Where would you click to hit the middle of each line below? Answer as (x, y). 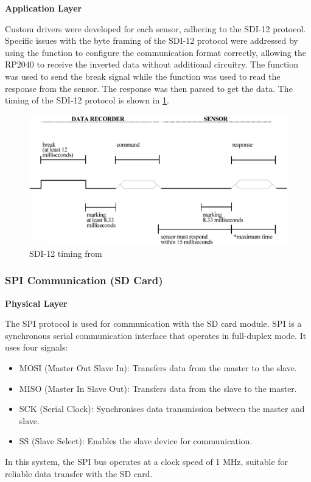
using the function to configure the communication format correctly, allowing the (155, 52)
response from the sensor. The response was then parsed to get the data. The (149, 88)
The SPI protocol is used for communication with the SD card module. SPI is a (153, 323)
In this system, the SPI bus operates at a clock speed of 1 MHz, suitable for (147, 461)
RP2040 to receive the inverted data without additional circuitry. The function (152, 64)
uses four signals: (37, 347)
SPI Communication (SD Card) (84, 280)
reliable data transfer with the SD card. (79, 473)
